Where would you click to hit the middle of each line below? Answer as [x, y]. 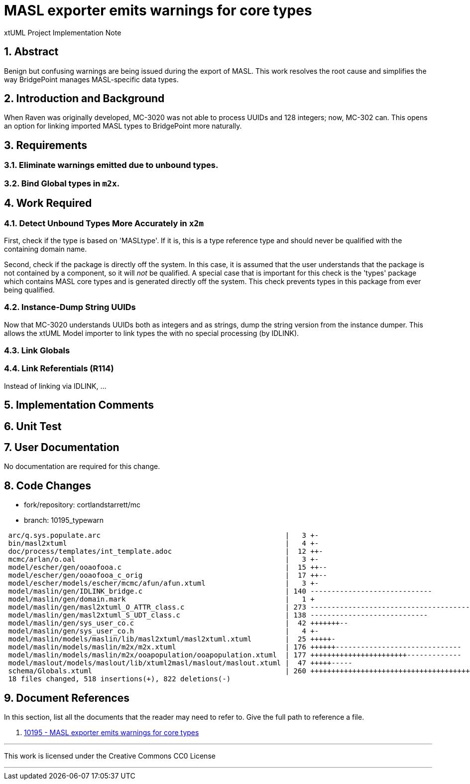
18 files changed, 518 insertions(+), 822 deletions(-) [119, 679]
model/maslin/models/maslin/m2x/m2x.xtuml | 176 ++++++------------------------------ [235, 647]
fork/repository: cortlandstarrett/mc [82, 505]
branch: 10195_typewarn [64, 520]
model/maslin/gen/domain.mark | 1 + [161, 599]
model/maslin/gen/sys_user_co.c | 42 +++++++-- [178, 623]
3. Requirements [46, 145]
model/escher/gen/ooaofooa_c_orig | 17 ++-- [168, 575]
